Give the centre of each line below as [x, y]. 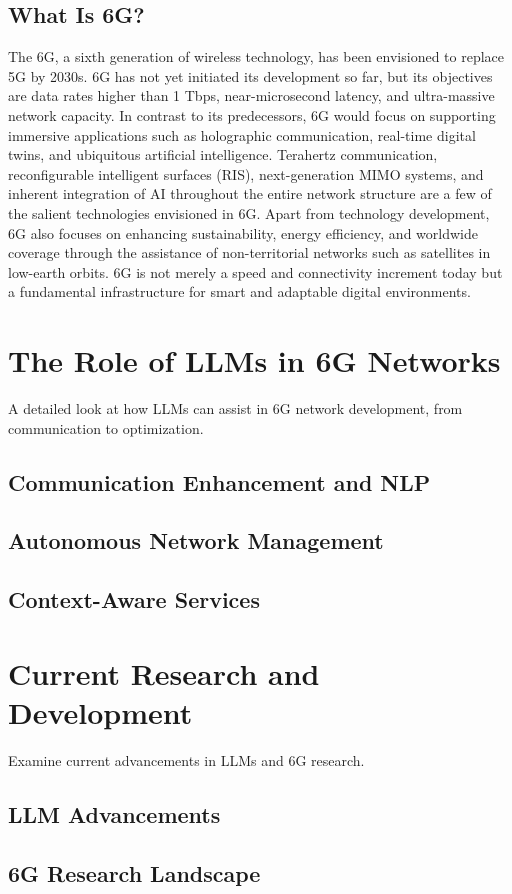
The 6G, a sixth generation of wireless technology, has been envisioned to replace [256, 56]
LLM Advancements [114, 813]
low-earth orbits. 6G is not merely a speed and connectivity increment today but [255, 271]
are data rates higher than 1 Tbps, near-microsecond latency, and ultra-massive [251, 95]
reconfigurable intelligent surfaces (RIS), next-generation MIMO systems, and [246, 173]
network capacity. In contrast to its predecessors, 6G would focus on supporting [252, 114]
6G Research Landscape [134, 872]
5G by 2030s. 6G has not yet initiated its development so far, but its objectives [250, 75]
